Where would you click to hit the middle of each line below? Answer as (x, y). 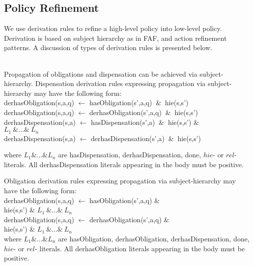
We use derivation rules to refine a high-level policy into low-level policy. (113, 28)
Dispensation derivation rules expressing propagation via (120, 83)
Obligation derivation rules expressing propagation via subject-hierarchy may (120, 181)
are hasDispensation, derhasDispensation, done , (130, 155)
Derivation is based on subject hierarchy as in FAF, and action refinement (115, 38)
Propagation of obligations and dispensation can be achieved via (101, 74)
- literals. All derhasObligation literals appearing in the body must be (140, 248)
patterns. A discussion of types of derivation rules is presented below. (108, 47)
